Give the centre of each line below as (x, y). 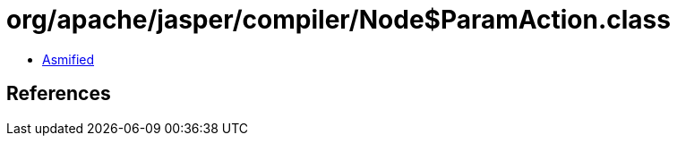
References (59, 94)
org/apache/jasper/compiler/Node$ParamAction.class (338, 20)
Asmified (69, 59)
